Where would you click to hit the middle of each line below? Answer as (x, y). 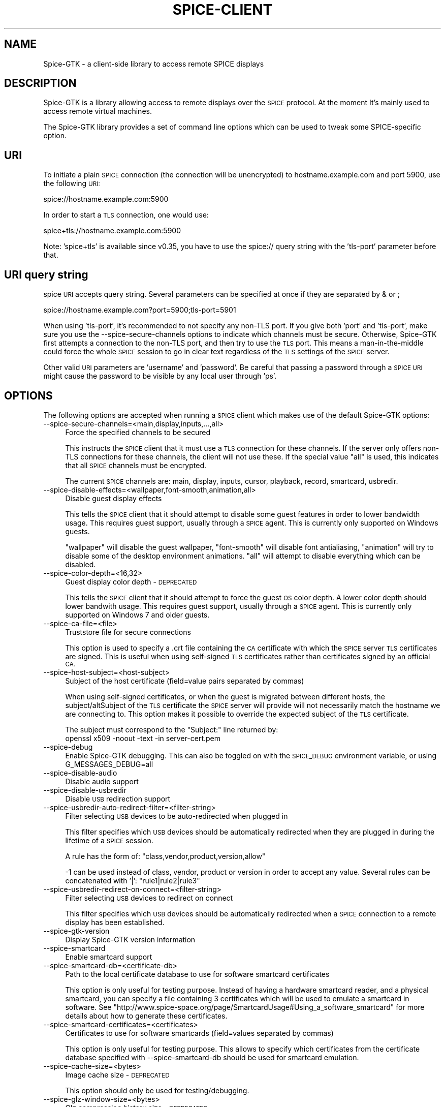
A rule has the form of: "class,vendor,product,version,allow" (165, 856)
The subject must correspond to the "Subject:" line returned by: (172, 729)
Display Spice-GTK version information (130, 939)
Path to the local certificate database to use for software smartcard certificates (197, 974)
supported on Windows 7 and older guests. (137, 614)
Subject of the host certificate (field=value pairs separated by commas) (185, 681)
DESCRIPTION (40, 83)
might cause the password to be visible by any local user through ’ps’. (160, 376)
